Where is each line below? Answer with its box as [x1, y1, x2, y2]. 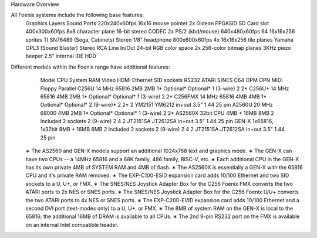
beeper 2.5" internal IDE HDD [25, 53, 97, 60]
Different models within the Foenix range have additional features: [11, 63, 170, 70]
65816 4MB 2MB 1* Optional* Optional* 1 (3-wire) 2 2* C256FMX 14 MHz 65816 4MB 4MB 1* [40, 93, 267, 100]
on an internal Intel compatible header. [25, 221, 119, 228]
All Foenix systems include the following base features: [11, 12, 144, 19]
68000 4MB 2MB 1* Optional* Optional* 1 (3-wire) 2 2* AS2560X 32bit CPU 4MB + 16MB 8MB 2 [40, 109, 274, 117]
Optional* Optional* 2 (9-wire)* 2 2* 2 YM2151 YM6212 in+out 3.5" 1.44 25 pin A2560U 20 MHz [40, 101, 273, 108]
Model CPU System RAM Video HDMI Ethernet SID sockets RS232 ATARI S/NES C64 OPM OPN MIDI [40, 77, 283, 84]
